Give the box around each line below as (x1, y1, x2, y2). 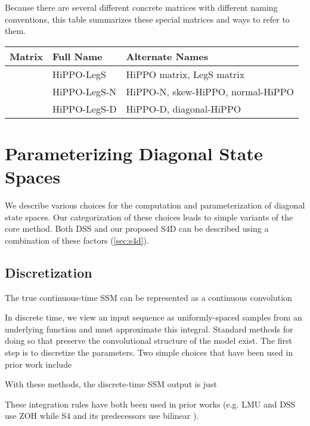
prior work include (5, 357, 72, 370)
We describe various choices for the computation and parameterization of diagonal (5, 199, 305, 212)
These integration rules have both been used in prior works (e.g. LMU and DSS (5, 397, 296, 410)
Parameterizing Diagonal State (5, 141, 263, 165)
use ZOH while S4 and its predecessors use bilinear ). (5, 409, 199, 422)
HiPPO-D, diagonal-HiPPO (126, 101, 241, 116)
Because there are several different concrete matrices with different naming (5, 1, 278, 13)
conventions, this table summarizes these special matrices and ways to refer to (5, 13, 290, 25)
